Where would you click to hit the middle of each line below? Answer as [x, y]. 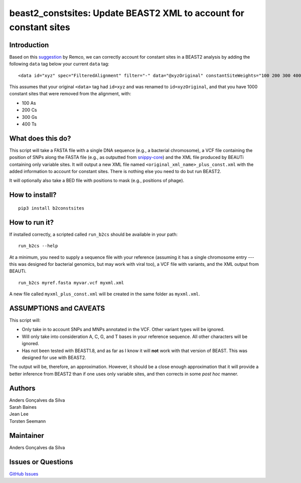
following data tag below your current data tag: [59, 64]
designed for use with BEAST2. [54, 357]
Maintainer [27, 436]
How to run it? [32, 222]
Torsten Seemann [28, 421]
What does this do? [40, 138]
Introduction [29, 45]
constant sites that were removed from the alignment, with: [70, 94]
